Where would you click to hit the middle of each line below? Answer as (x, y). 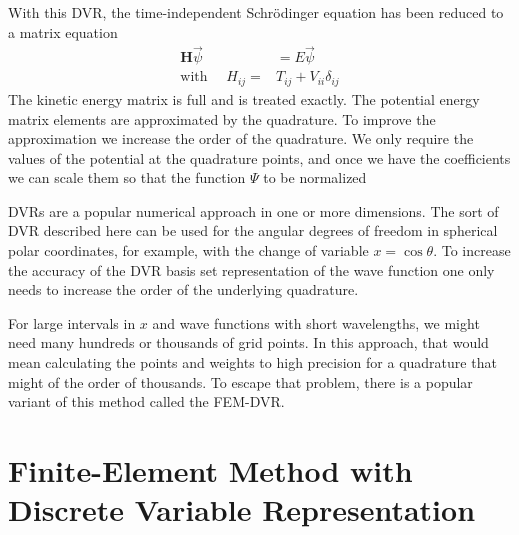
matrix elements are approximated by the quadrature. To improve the (222, 118)
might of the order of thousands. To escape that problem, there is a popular (240, 381)
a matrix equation (63, 31)
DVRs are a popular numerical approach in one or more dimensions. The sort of (253, 210)
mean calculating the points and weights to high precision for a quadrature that (252, 362)
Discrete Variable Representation (242, 509)
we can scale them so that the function (127, 177)
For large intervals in (72, 322)
